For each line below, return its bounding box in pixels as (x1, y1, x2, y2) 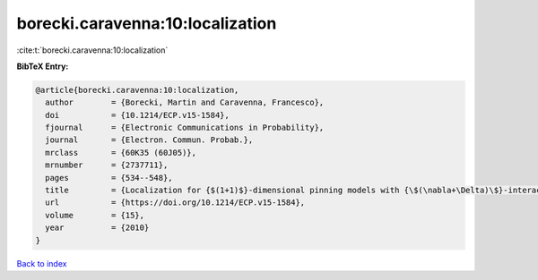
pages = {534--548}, (45, 173, 174, 182)
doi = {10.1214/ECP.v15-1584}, (45, 110, 230, 120)
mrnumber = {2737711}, (45, 160, 169, 170)
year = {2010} (45, 223, 150, 233)
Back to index (16, 258, 67, 268)
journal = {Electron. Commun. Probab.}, (45, 135, 254, 145)
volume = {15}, (45, 210, 145, 220)
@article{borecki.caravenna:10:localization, (35, 85, 239, 95)
